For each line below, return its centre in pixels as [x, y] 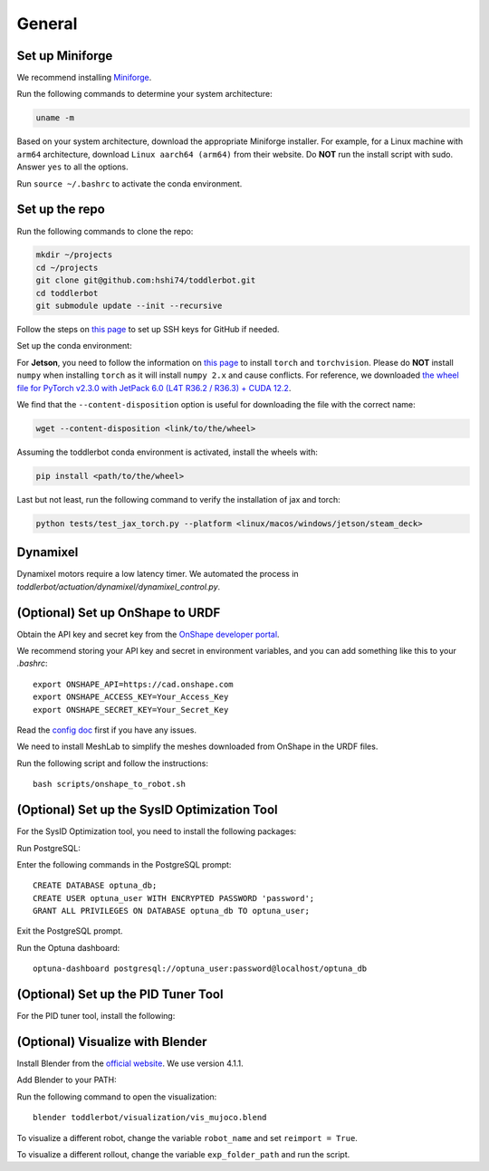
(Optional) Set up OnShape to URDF [119, 613]
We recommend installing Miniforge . [84, 78]
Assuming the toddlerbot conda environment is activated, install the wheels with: [168, 452]
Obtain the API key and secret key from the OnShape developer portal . [148, 634]
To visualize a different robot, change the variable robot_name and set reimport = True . [187, 1137]
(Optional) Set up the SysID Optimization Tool [147, 810]
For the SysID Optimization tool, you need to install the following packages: [157, 831]
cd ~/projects [67, 268]
